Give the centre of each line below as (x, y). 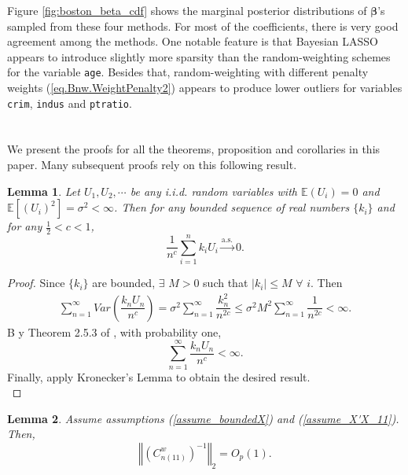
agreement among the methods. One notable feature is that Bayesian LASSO (193, 41)
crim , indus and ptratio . (70, 103)
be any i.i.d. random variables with (213, 191)
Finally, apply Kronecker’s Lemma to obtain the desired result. (159, 376)
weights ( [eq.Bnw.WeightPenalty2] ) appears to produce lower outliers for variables (205, 88)
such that (226, 283)
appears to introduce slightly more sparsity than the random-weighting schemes (199, 56)
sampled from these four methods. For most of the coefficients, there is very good (203, 26)
